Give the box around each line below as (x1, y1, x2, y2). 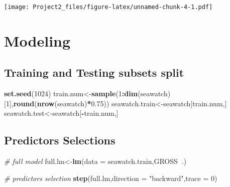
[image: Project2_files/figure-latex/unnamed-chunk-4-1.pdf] (4, 4, 213, 11)
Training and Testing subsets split (4, 65, 184, 80)
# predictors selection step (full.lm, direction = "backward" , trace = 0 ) (4, 172, 217, 183)
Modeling (4, 30, 71, 51)
